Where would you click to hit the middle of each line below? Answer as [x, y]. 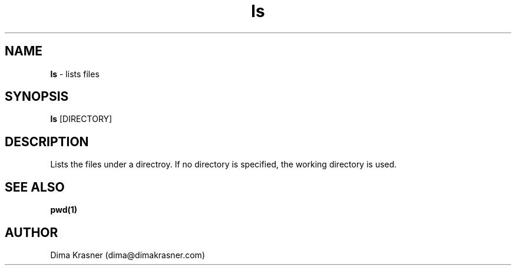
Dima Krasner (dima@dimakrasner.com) [128, 255]
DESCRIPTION [47, 141]
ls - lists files [75, 74]
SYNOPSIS [37, 97]
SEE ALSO [35, 187]
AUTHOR [32, 232]
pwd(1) [64, 210]
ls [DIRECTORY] [81, 119]
